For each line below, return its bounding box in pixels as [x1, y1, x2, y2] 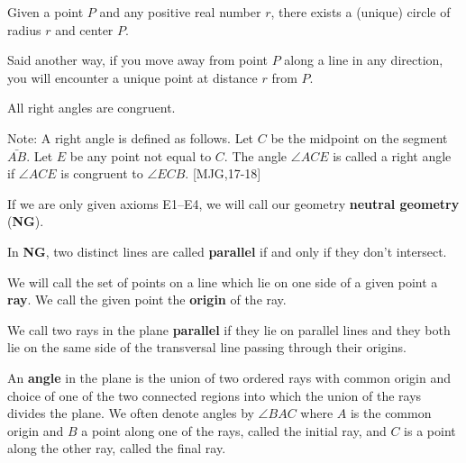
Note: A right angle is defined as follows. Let [7, 128, 254, 147]
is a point [404, 421, 456, 440]
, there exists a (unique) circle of [270, 3, 451, 21]
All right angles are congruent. [7, 98, 176, 117]
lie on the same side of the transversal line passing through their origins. [7, 338, 407, 357]
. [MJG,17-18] [185, 164, 261, 183]
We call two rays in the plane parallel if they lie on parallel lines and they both [7, 320, 451, 339]
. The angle [224, 146, 288, 165]
